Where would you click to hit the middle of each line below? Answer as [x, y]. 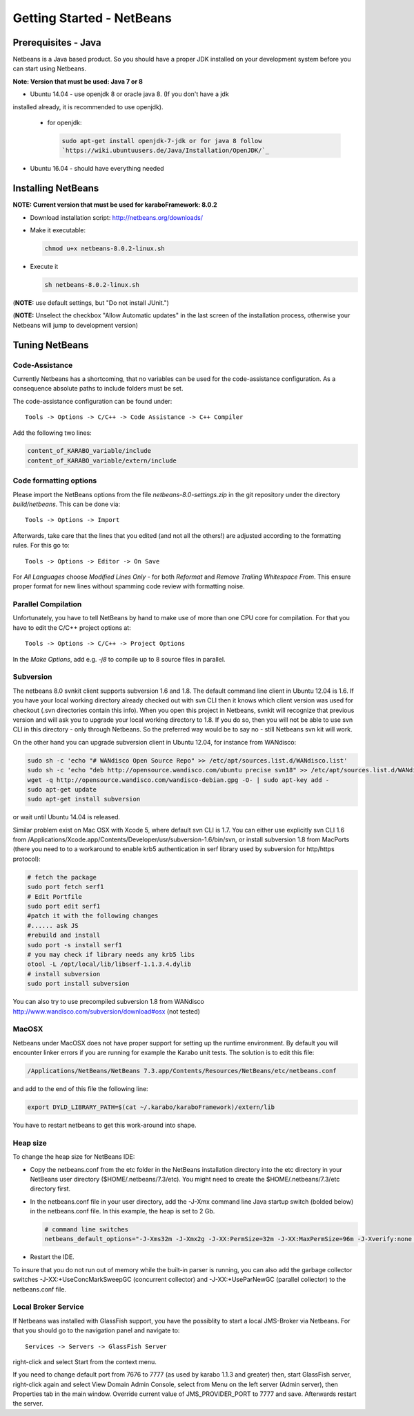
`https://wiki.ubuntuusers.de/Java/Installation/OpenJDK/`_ [166, 151]
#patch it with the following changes [93, 916]
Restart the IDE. [52, 1257]
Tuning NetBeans [51, 345]
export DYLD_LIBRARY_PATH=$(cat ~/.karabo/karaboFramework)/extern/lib [151, 1107]
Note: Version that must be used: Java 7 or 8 [78, 81]
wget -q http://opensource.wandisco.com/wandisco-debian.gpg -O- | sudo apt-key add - [178, 780]
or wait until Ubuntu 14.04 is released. [67, 817]
